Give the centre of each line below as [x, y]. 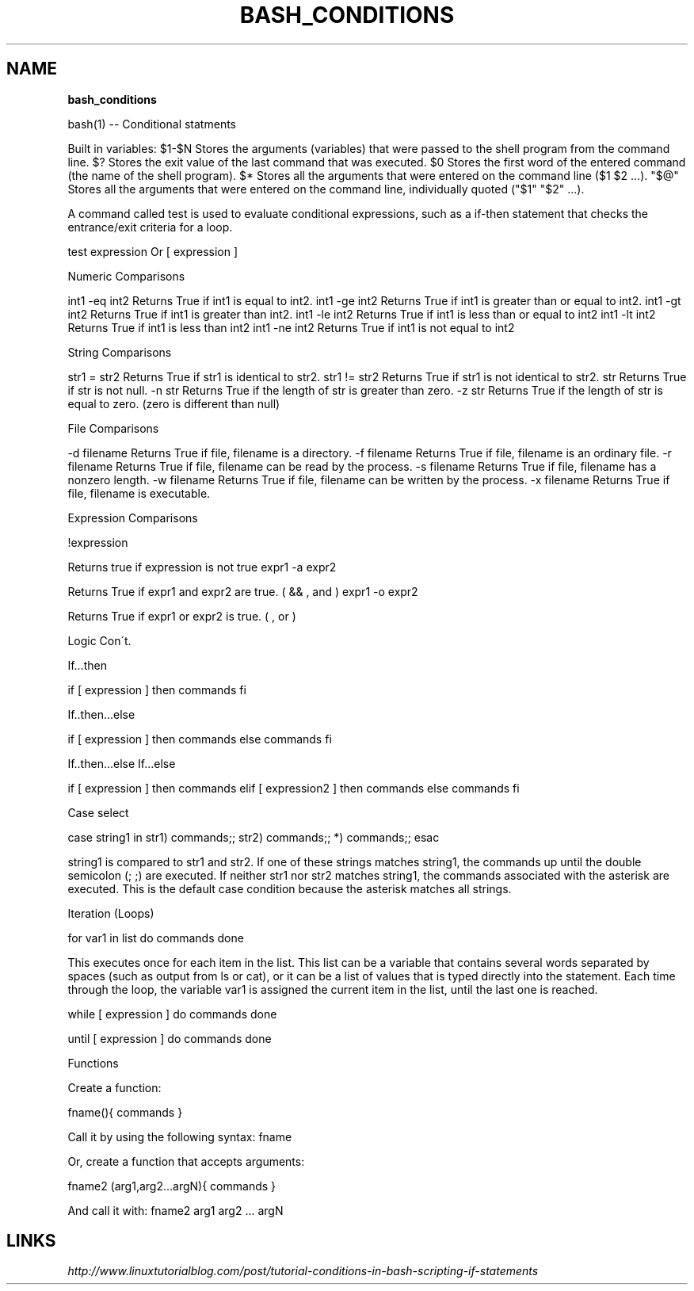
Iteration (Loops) [111, 913]
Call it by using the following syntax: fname [180, 1136]
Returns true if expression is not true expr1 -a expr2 [202, 567]
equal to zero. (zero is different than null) [174, 403]
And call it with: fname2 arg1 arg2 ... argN [175, 1210]
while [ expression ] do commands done [172, 1014]
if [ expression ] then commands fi [157, 689]
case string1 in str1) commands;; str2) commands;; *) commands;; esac [254, 837]
